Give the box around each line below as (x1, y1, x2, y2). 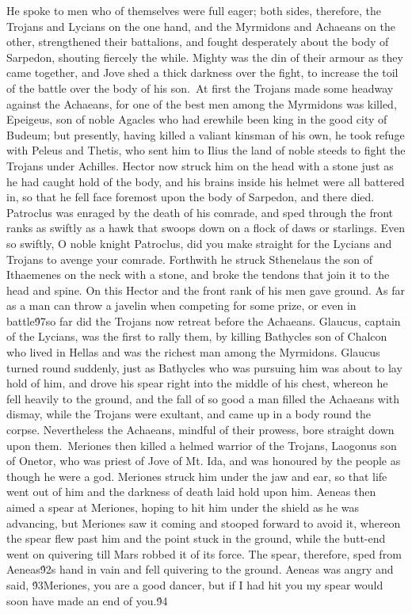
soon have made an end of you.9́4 (6, 592, 168, 608)
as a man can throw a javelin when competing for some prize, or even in (6, 297, 357, 314)
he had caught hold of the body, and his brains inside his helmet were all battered (6, 173, 405, 189)
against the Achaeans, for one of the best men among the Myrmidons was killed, (6, 95, 397, 112)
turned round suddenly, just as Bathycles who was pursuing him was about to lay (6, 359, 402, 376)
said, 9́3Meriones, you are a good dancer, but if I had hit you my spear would (6, 576, 383, 593)
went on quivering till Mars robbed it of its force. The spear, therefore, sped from (6, 545, 402, 562)
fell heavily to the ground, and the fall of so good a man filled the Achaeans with (6, 390, 400, 406)
